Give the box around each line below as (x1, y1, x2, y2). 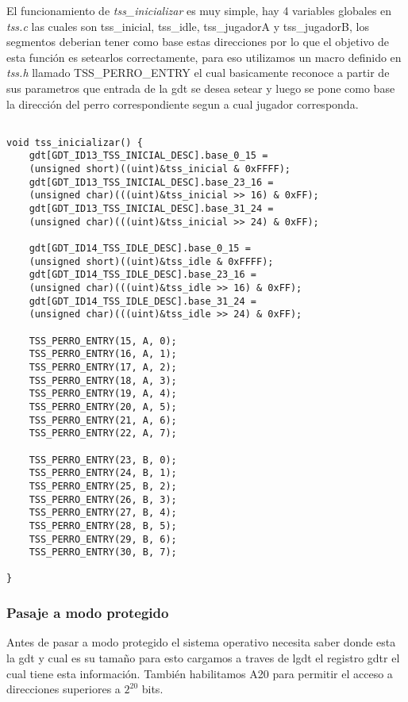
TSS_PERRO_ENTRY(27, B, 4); (29, 507, 177, 519)
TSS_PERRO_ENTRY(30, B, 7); (29, 547, 177, 558)
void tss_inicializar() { (6, 136, 143, 148)
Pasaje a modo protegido (6, 603, 169, 623)
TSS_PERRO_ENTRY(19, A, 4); (29, 388, 177, 400)
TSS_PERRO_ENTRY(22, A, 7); (29, 428, 177, 439)
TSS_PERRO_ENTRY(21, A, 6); (29, 414, 177, 426)
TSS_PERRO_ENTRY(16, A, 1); (29, 348, 177, 360)
